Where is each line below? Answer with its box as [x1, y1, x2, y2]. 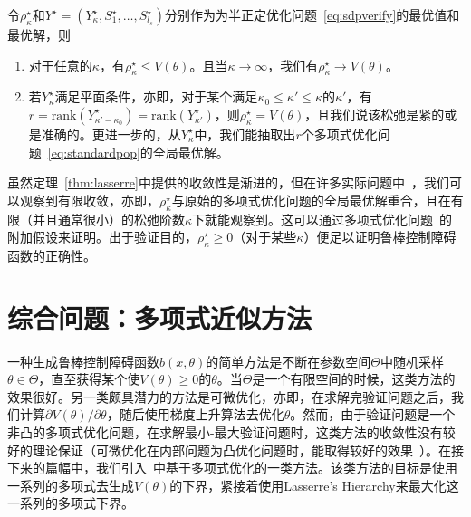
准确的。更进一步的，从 [41, 124, 181, 143]
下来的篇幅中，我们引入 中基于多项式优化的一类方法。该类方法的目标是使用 [7, 458, 457, 477]
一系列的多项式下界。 [7, 493, 134, 512]
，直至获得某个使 [38, 369, 140, 388]
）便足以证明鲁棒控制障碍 [303, 227, 457, 246]
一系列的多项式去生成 [7, 475, 134, 494]
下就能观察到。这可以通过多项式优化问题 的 [192, 209, 453, 228]
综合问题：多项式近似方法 [7, 299, 312, 336]
